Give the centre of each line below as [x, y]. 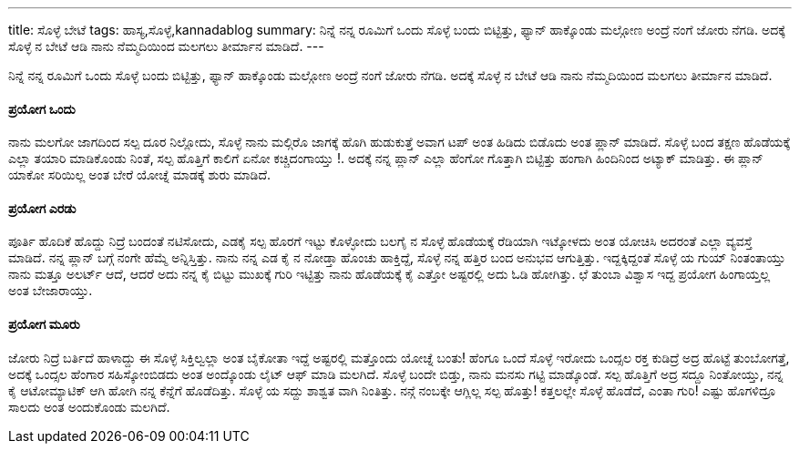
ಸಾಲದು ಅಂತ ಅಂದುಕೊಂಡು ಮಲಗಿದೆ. [89, 406]
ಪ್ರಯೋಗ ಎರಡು [42, 208]
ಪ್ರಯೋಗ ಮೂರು [44, 324]
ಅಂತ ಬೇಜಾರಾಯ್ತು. [51, 291]
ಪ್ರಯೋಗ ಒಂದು [42, 108]
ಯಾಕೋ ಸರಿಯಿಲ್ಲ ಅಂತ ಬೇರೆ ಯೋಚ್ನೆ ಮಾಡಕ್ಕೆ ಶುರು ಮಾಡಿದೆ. [140, 175]
